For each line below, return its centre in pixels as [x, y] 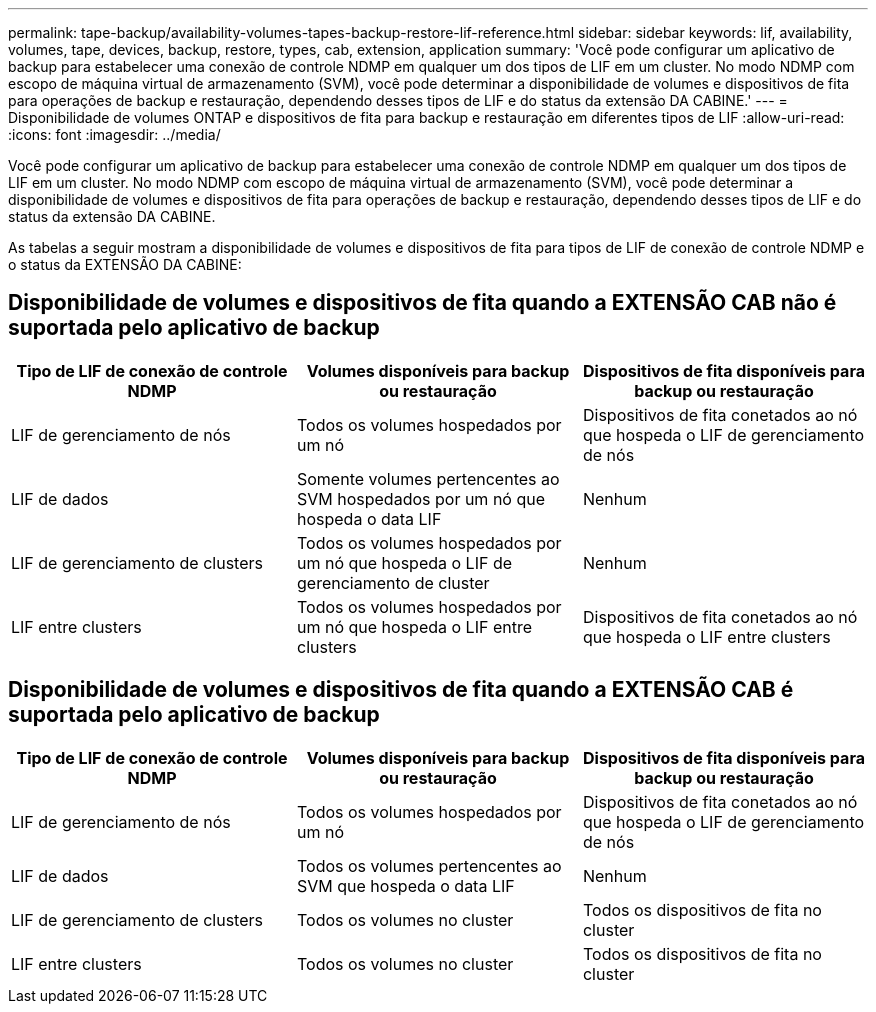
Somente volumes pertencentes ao [428, 478]
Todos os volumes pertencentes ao [429, 865]
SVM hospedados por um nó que [421, 498]
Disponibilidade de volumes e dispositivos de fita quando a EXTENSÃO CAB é [401, 690]
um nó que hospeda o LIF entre [414, 626]
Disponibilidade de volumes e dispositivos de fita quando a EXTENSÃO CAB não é [422, 303]
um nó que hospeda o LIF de [404, 562]
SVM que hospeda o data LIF [405, 885]
